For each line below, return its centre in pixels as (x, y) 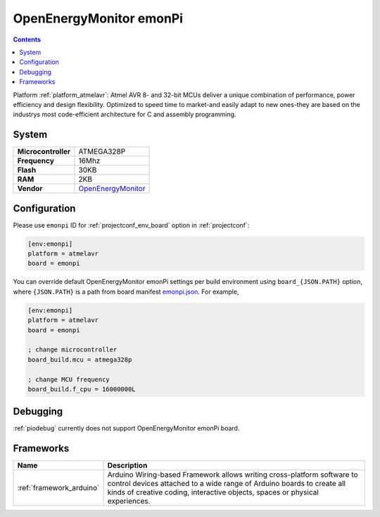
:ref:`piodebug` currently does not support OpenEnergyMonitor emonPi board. (126, 428)
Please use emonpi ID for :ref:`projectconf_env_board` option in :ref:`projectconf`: (131, 225)
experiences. (129, 502)
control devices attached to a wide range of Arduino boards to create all (227, 484)
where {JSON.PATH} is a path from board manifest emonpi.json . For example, (126, 292)
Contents (27, 39)
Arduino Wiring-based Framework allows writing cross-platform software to (233, 475)
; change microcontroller (72, 350)
